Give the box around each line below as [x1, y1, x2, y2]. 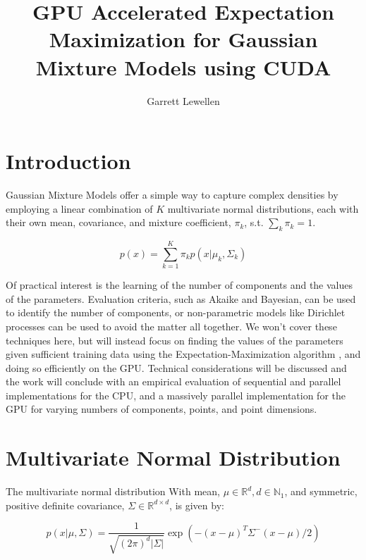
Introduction [6, 147, 131, 175]
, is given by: [169, 497, 224, 512]
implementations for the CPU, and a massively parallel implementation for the [6, 387, 346, 402]
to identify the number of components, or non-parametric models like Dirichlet [6, 305, 346, 320]
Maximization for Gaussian [49, 25, 318, 54]
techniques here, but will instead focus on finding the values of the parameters [6, 332, 343, 347]
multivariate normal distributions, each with [167, 201, 359, 216]
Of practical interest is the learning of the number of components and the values [6, 278, 353, 292]
